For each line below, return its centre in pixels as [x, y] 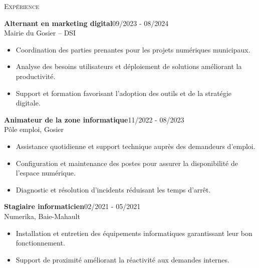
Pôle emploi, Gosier [34, 129]
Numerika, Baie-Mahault [42, 216]
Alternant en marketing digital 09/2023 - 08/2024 [86, 23]
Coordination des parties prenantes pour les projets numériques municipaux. [133, 49]
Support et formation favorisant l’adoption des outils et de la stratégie [124, 93]
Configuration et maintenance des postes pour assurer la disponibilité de [127, 163]
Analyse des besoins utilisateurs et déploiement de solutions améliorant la [129, 66]
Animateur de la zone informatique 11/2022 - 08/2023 [94, 119]
